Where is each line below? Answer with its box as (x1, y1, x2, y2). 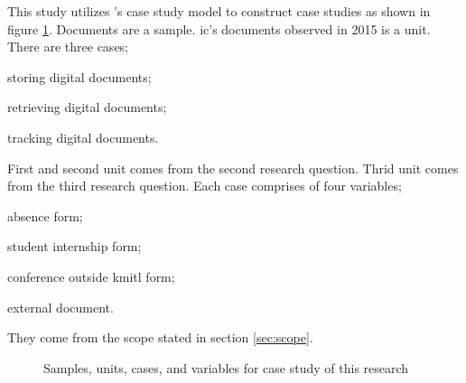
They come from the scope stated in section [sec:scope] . (7, 328, 313, 347)
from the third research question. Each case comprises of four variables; (7, 176, 402, 195)
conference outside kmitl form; (7, 266, 175, 285)
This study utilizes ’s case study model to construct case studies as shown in (7, 2, 431, 20)
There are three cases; (7, 37, 129, 56)
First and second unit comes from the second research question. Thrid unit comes (7, 158, 459, 177)
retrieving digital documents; (7, 98, 167, 117)
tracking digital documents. (7, 127, 159, 146)
